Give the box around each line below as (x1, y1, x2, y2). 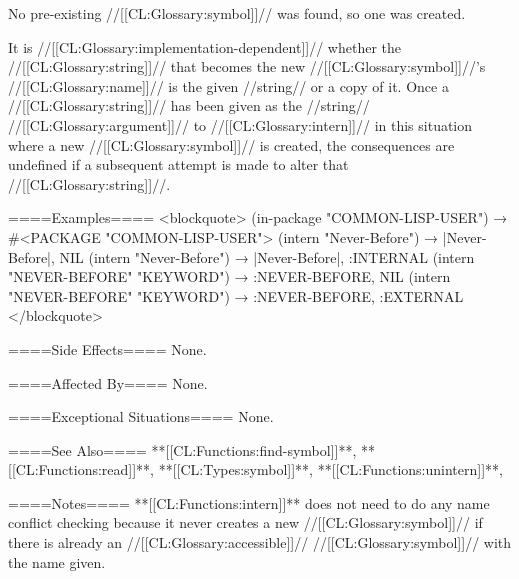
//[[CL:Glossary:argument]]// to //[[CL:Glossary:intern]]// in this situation (8, 114, 473, 135)
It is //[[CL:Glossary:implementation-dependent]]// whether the (8, 36, 402, 57)
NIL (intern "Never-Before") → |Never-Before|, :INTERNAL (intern (59, 246, 475, 267)
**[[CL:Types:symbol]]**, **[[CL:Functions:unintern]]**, (158, 459, 503, 480)
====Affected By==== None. (8, 372, 208, 393)
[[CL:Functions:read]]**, (8, 459, 154, 480)
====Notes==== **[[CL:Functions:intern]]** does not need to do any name (8, 492, 490, 513)
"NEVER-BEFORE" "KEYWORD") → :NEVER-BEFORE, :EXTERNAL (8, 285, 464, 306)
